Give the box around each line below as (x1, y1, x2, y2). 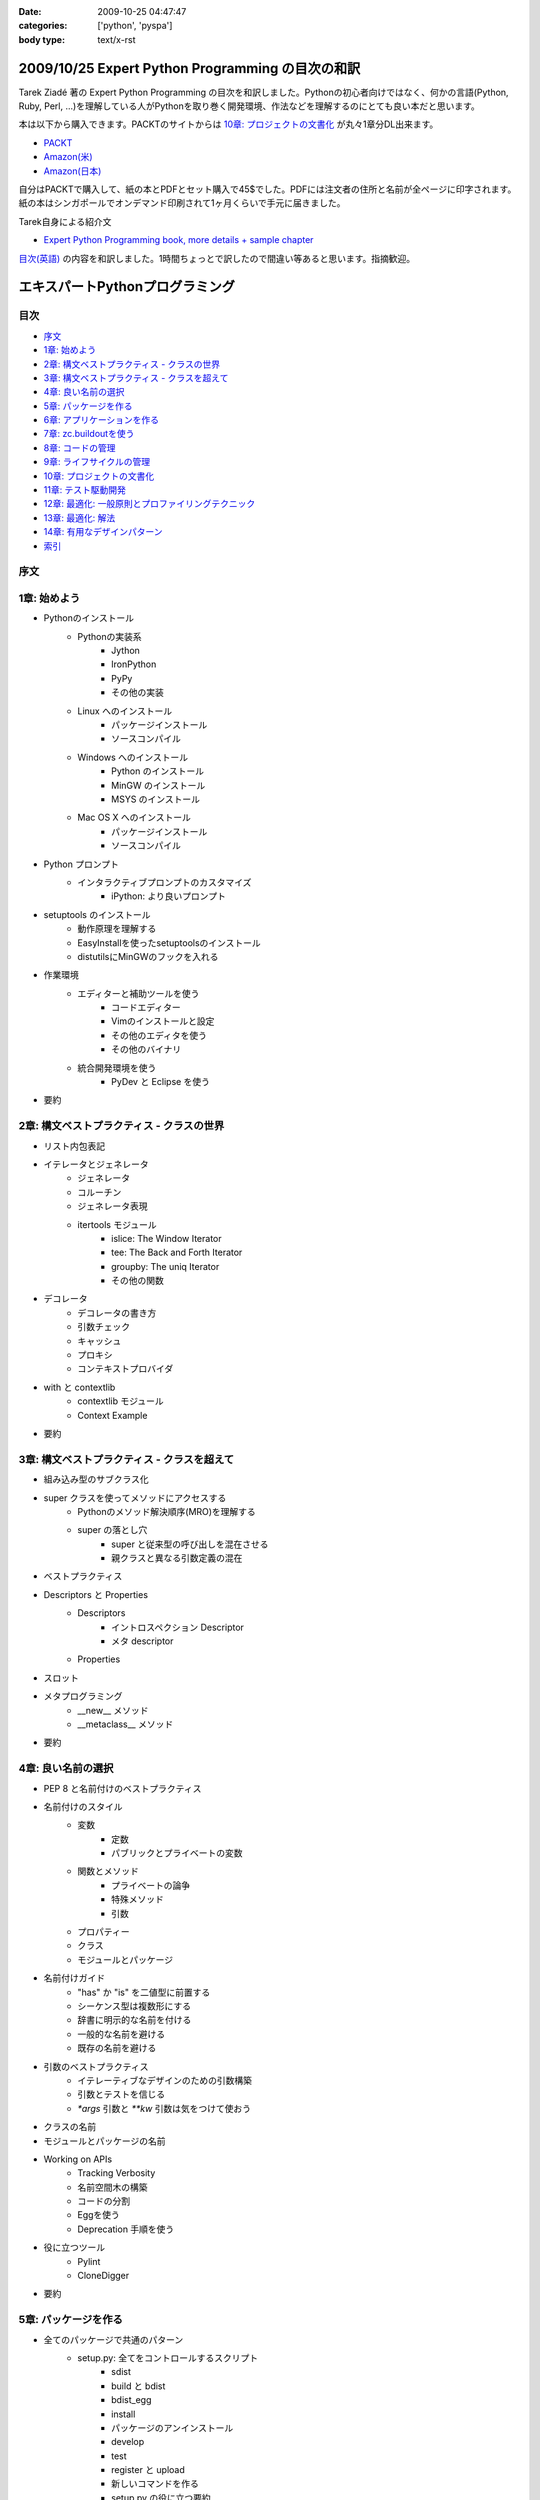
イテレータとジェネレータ (43, 1158, 149, 1170)
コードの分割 (77, 2195, 130, 2207)
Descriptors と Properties (43, 1588, 149, 1600)
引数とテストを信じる (77, 2088, 165, 2100)
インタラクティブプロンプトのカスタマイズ (77, 876, 252, 888)
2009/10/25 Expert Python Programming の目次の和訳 (18, 60, 361, 77)
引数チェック (77, 1321, 130, 1333)
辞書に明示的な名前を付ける (77, 2014, 192, 2026)
